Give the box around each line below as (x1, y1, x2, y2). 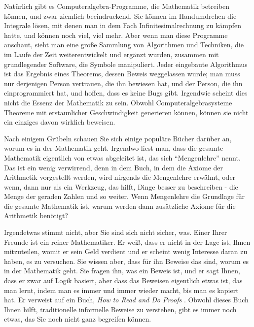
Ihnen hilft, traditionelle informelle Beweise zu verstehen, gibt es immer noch (4, 304, 237, 314)
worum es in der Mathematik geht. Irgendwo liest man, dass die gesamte (4, 143, 223, 153)
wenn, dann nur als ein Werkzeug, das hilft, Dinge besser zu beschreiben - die (4, 181, 238, 192)
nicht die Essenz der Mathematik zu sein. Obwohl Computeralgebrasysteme (4, 97, 232, 107)
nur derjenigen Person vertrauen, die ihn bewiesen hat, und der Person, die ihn (4, 78, 243, 88)
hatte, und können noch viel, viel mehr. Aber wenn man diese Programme (4, 30, 228, 40)
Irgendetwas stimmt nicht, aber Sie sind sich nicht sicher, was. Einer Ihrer (4, 227, 227, 237)
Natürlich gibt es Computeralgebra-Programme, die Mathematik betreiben (4, 1, 230, 11)
